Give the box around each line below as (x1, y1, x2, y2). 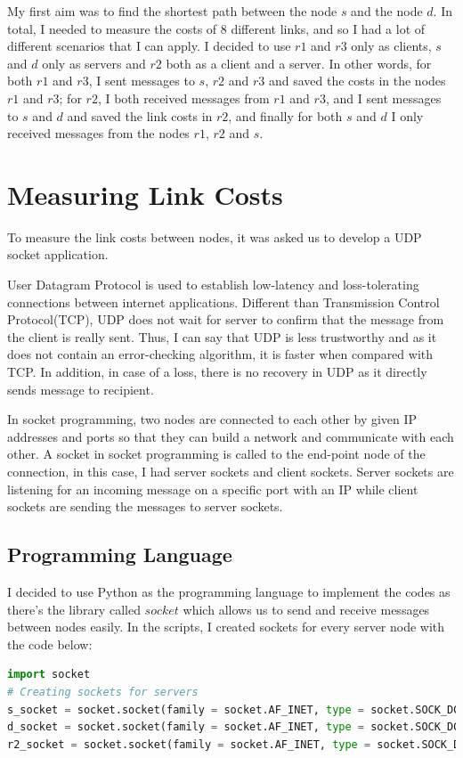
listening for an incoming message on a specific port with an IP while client (7, 479, 418, 498)
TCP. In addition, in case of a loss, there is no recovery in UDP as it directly (7, 363, 427, 381)
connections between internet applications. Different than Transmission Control (7, 292, 440, 311)
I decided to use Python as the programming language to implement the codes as (7, 582, 451, 600)
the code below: (7, 634, 93, 653)
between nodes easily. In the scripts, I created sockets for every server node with (7, 617, 445, 636)
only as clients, (351, 37, 432, 55)
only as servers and (42, 53, 146, 72)
